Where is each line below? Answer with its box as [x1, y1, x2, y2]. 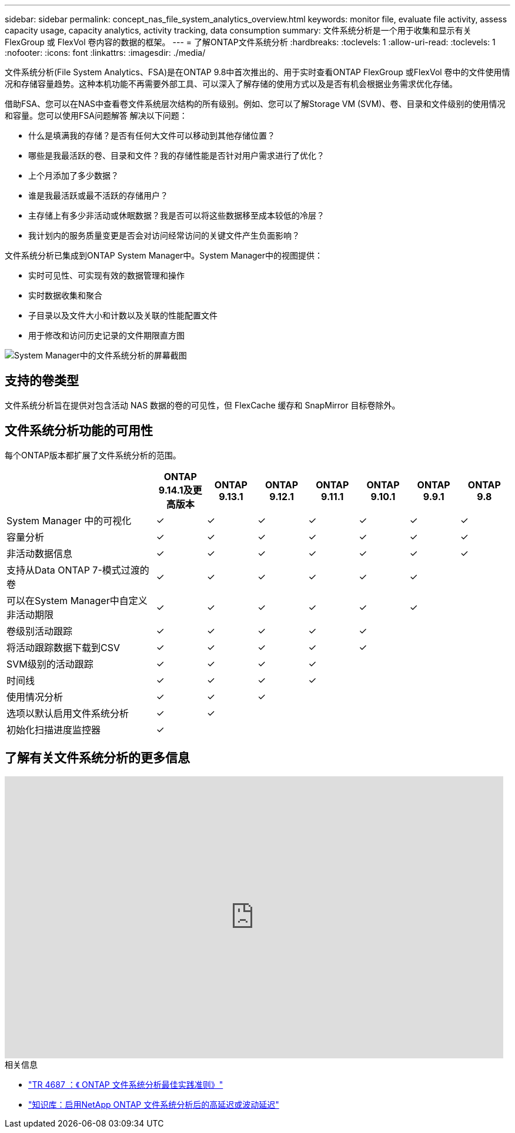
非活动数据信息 [6, 547, 73, 559]
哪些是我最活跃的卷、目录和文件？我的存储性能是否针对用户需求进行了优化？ [28, 150, 325, 160]
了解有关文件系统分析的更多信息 [5, 750, 190, 766]
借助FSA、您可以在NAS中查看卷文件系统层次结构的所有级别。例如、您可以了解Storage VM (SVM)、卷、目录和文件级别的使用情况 [5, 99, 506, 109]
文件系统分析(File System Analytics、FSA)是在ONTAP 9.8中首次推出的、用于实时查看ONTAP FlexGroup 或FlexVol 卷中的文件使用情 [5, 67, 510, 77]
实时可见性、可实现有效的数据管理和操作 [28, 270, 185, 280]
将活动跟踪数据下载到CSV [6, 641, 120, 653]
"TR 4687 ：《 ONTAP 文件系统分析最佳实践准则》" [28, 1079, 223, 1090]
